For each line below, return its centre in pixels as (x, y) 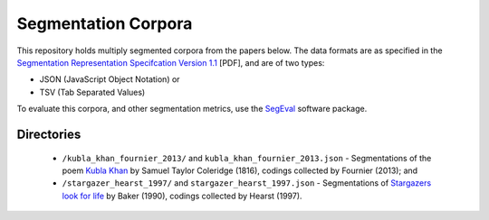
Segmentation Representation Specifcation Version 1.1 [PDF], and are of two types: (171, 62)
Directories (49, 134)
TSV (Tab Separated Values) (92, 92)
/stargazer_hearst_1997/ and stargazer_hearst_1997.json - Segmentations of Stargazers (247, 183)
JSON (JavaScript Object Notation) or (110, 79)
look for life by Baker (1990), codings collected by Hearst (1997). (182, 196)
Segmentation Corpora (105, 23)
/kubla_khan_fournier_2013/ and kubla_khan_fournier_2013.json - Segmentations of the (247, 158)
